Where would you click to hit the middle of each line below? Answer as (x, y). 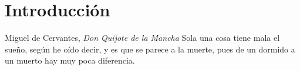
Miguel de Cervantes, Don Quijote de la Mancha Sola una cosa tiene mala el (142, 38)
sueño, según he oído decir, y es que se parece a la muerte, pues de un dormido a (150, 49)
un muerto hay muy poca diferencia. (70, 60)
